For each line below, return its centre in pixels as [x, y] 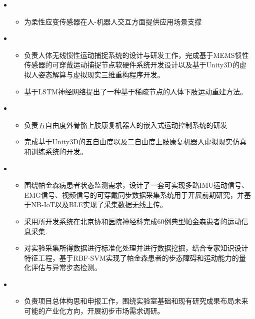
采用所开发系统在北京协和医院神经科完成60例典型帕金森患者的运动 [133, 221]
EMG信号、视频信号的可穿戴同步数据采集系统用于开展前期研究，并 [134, 194]
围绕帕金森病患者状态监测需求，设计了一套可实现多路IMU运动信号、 [136, 185]
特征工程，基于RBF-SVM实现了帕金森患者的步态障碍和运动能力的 [131, 257]
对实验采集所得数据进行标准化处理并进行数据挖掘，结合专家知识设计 [136, 248]
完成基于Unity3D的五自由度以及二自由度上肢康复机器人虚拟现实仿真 [135, 142]
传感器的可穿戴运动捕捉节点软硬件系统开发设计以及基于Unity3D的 [132, 65]
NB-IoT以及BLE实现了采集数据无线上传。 [99, 204]
